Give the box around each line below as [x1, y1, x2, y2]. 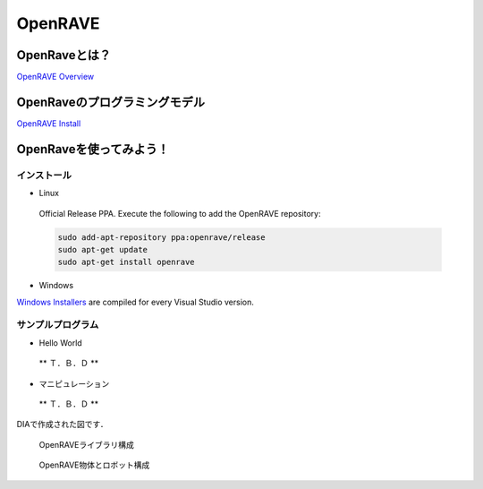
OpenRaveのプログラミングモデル [16, 94, 206, 109]
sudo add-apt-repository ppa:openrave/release [57, 232, 266, 242]
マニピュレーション [38, 378, 110, 389]
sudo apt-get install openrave [57, 257, 196, 268]
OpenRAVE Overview [16, 72, 95, 82]
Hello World [38, 337, 82, 348]
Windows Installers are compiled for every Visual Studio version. [16, 296, 254, 307]
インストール [16, 168, 72, 181]
